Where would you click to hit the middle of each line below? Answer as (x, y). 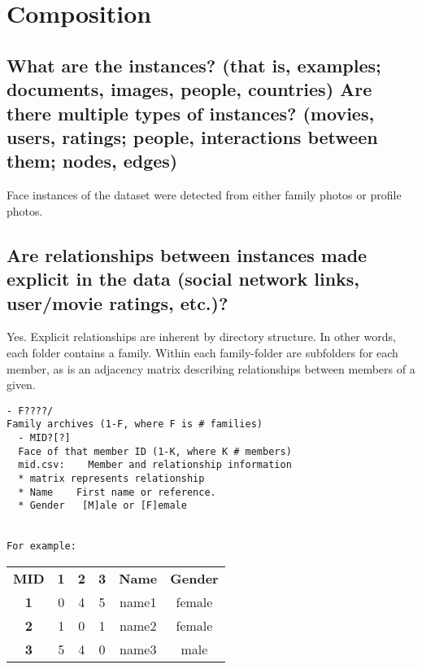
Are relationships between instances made (187, 254)
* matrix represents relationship (111, 478)
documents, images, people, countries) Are (189, 89)
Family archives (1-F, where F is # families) (135, 424)
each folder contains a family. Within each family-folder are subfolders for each (202, 352)
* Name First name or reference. (117, 492)
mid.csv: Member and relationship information (155, 465)
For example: (41, 547)
